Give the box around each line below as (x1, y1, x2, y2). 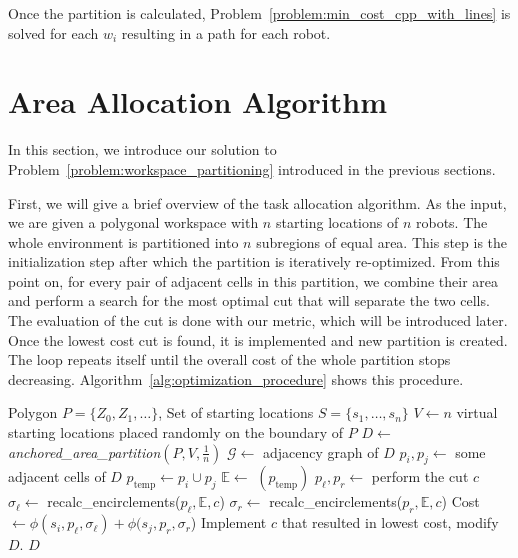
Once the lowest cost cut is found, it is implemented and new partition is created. (8, 329, 508, 350)
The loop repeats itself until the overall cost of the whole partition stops (8, 349, 451, 370)
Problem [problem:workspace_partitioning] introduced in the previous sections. (8, 158, 496, 179)
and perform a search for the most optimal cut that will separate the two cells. (8, 290, 490, 311)
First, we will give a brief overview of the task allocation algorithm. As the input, (8, 192, 507, 213)
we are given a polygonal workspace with (8, 212, 259, 233)
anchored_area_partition (8, 441, 161, 462)
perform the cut (371, 466, 469, 487)
